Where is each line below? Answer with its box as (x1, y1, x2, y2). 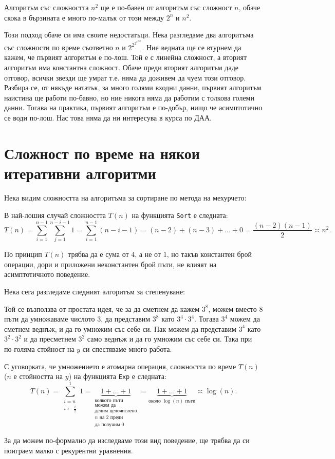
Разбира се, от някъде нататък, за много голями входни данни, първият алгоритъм (4, 82, 262, 93)
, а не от (135, 249, 161, 260)
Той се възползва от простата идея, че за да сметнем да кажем (4, 303, 200, 314)
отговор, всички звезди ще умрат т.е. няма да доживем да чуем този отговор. (4, 72, 246, 83)
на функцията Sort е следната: (132, 209, 228, 220)
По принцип (4, 249, 42, 260)
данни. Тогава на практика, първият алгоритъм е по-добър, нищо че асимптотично (4, 102, 263, 113)
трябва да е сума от (68, 249, 129, 260)
